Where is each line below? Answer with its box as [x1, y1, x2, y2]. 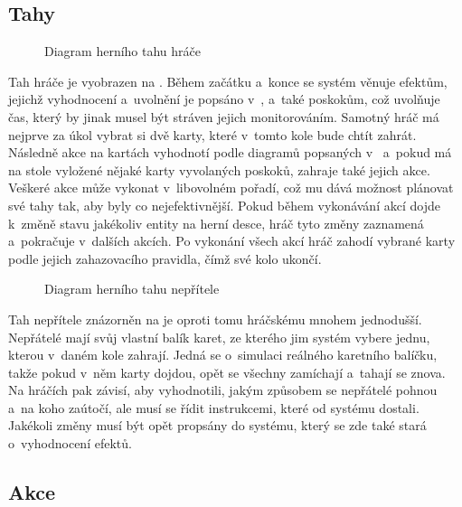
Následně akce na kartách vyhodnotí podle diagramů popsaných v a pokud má [8, 143, 452, 162]
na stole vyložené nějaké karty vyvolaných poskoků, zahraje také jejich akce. [8, 160, 430, 179]
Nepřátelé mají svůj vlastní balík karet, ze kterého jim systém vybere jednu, [8, 327, 430, 346]
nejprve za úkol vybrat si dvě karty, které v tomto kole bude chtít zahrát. [8, 125, 417, 144]
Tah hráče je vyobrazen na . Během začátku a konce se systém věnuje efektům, [8, 71, 448, 90]
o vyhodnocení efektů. [8, 434, 132, 453]
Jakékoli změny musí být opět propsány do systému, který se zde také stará [8, 416, 427, 435]
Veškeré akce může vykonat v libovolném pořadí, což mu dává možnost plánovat [8, 178, 454, 197]
